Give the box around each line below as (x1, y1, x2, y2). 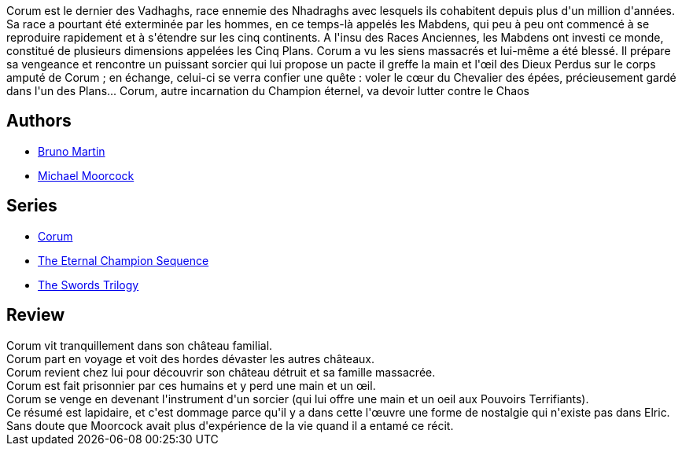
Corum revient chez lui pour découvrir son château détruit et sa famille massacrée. (6, 365, 436, 379)
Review (6, 305, 65, 325)
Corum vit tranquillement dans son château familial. (6, 338, 273, 352)
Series (6, 196, 57, 216)
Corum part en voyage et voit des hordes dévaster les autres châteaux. (6, 351, 374, 366)
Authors (6, 111, 72, 131)
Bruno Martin (38, 144, 105, 158)
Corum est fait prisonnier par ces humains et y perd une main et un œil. (6, 378, 376, 392)
